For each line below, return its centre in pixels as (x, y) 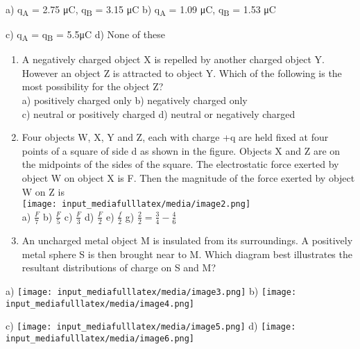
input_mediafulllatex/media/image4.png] (100, 304)
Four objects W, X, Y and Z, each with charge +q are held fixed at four (175, 137)
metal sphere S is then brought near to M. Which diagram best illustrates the (187, 254)
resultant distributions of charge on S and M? (119, 267)
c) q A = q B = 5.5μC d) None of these (85, 35)
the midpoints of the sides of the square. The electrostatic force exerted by (180, 164)
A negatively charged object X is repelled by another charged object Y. (173, 59)
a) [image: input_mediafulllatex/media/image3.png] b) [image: (151, 290)
